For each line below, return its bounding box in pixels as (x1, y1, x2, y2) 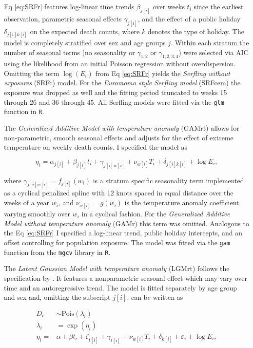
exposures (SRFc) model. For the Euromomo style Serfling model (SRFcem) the (4, 77, 241, 88)
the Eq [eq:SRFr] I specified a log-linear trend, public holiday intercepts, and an (4, 228, 243, 238)
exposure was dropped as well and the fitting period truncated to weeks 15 (4, 87, 227, 97)
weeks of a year (4, 197, 50, 208)
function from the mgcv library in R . (4, 247, 111, 257)
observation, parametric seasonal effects (4, 13, 122, 23)
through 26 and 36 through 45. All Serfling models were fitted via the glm (4, 97, 224, 107)
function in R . (4, 106, 44, 116)
